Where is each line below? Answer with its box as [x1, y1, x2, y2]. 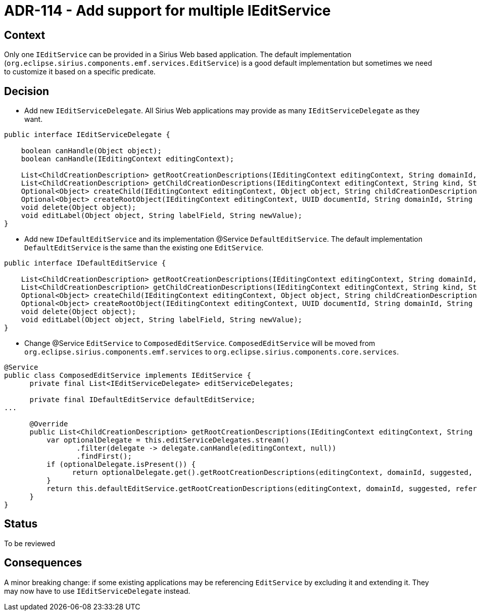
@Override [29, 420, 68, 428]
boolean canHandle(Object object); [21, 147, 162, 155]
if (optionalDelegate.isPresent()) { [46, 460, 196, 469]
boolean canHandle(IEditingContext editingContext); [21, 155, 234, 163]
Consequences [4, 556, 82, 569]
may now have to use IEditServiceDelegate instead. [4, 586, 190, 595]
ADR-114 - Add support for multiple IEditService [4, 2, 331, 19]
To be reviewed [4, 539, 55, 548]
